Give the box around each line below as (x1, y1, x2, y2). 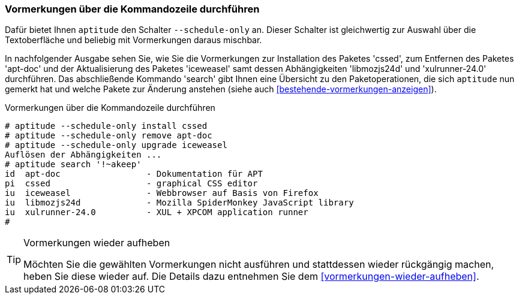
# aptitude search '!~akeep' (5, 159, 142, 170)
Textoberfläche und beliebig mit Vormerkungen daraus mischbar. (5, 35, 262, 46)
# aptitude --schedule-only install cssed (5, 121, 208, 131)
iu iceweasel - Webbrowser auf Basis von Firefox (5, 188, 319, 198)
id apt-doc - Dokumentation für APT (5, 169, 263, 179)
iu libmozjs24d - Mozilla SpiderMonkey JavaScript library (5, 198, 354, 208)
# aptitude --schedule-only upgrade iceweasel (5, 140, 227, 150)
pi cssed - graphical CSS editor (5, 179, 258, 189)
